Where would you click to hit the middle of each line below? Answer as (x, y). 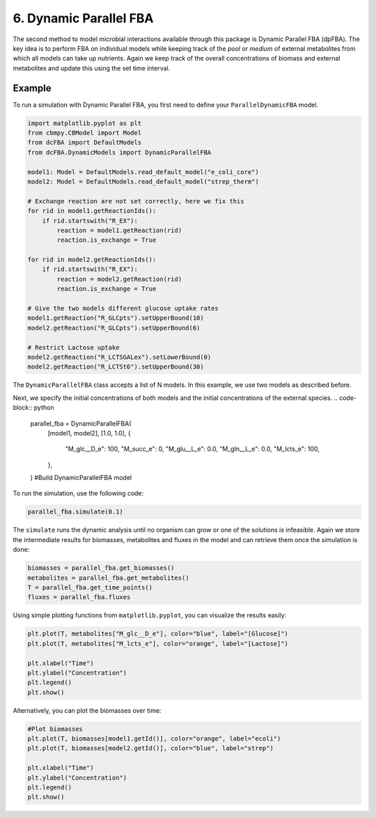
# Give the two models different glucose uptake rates (123, 309)
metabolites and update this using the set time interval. (92, 68)
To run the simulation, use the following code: (78, 493)
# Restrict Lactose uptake (73, 347)
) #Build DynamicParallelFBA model (81, 478)
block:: (23, 408)
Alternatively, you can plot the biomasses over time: (87, 710)
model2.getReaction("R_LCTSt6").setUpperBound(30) (116, 367)
